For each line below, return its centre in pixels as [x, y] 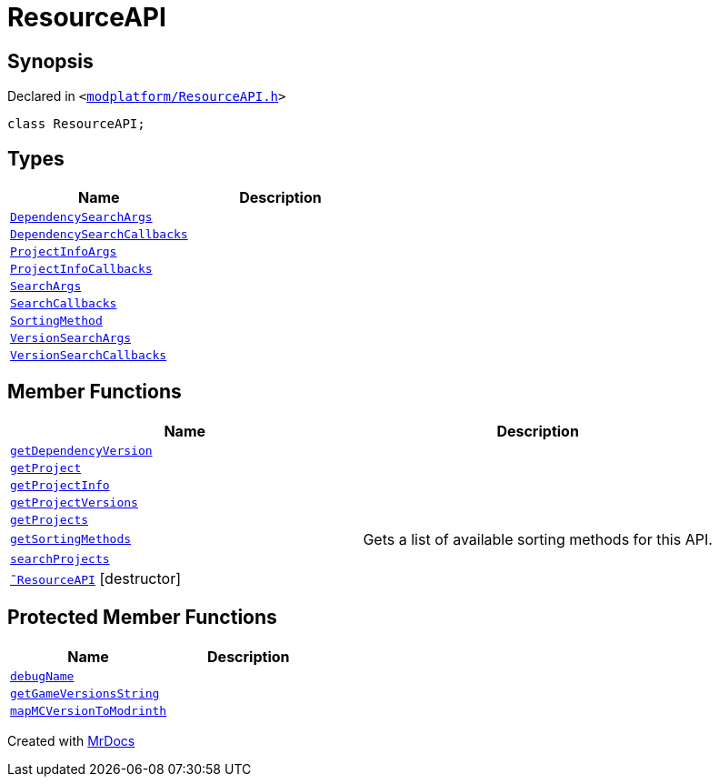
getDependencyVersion [81, 450]
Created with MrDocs [71, 740]
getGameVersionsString [85, 693]
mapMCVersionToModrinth [89, 710]
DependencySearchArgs [81, 217]
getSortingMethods [71, 539]
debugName [42, 676]
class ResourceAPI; [76, 124]
